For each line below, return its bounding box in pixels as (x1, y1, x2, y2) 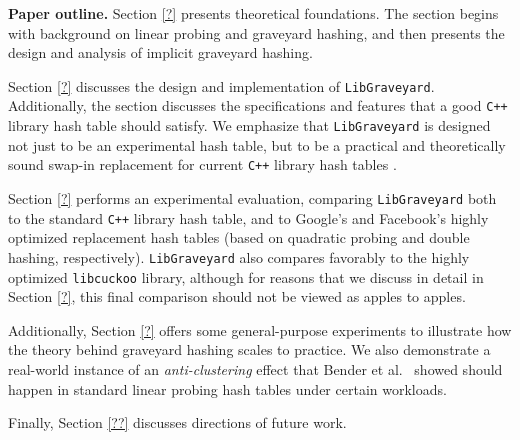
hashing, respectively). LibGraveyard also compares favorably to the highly (8, 246, 470, 267)
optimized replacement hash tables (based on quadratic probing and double (8, 227, 470, 248)
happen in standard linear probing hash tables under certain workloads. (8, 378, 447, 399)
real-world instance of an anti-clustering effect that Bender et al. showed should (8, 359, 503, 379)
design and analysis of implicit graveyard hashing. (8, 42, 313, 63)
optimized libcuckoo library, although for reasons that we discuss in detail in (8, 266, 484, 287)
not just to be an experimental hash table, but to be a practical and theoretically (8, 134, 506, 155)
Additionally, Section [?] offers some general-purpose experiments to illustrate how (8, 319, 512, 340)
